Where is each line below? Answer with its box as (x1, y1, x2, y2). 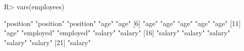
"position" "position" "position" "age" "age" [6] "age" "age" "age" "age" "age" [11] (4, 18, 241, 28)
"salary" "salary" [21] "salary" (4, 37, 91, 47)
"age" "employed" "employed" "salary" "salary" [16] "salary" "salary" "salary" (4, 27, 230, 38)
